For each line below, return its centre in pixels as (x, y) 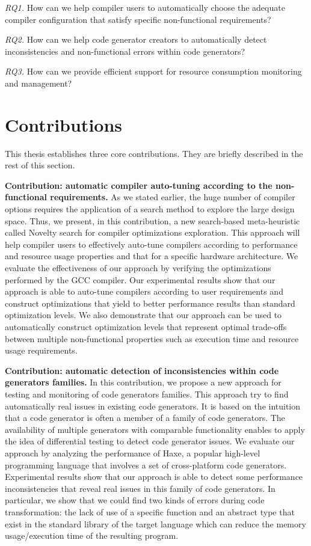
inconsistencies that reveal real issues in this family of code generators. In (140, 488)
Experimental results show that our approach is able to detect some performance (154, 477)
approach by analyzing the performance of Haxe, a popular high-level (133, 452)
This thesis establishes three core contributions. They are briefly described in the (154, 153)
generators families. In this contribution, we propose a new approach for (143, 382)
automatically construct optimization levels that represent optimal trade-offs (146, 327)
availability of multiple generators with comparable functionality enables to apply (155, 429)
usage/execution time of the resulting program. (92, 535)
